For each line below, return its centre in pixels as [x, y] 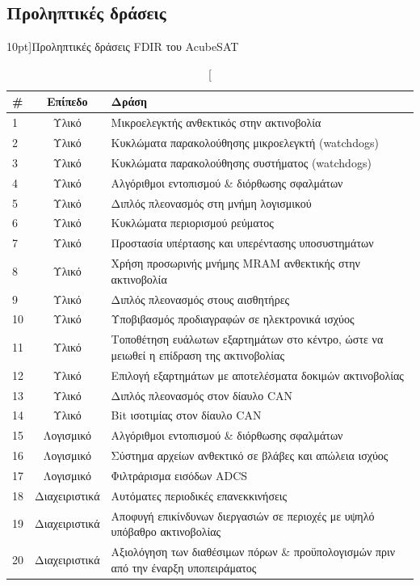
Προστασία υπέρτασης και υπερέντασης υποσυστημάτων [242, 243]
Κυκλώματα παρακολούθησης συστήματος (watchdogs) [241, 162]
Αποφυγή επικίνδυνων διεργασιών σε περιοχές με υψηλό [243, 515]
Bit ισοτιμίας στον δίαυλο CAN [186, 415]
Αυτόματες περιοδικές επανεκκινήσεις [199, 495]
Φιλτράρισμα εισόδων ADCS [179, 475]
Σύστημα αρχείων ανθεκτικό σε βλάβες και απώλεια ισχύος [250, 455]
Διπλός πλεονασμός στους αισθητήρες [200, 299]
